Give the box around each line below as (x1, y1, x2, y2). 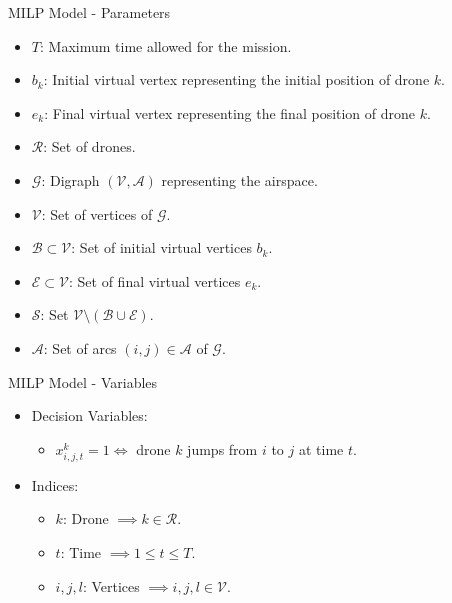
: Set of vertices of (41, 203, 153, 224)
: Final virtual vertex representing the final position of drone (44, 102, 416, 123)
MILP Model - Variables (8, 371, 158, 392)
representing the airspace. (161, 169, 318, 190)
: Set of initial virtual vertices (71, 237, 252, 258)
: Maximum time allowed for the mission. (39, 35, 292, 56)
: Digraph (41, 169, 100, 190)
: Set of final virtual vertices (69, 270, 241, 291)
